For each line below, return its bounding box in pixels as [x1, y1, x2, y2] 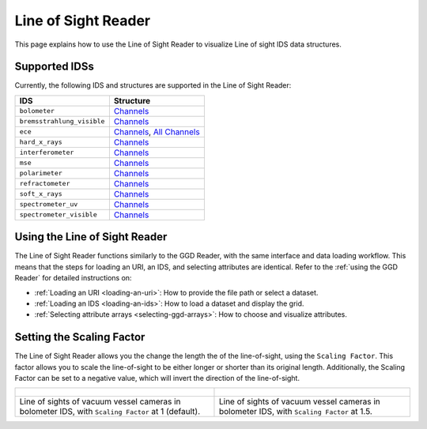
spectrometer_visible [19, 210, 98, 219]
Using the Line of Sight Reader [14, 230, 168, 244]
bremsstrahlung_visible [19, 117, 105, 126]
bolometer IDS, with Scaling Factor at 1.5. [218, 406, 373, 417]
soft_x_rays [19, 190, 62, 198]
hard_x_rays [19, 138, 62, 146]
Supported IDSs [14, 60, 94, 73]
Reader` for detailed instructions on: [14, 273, 132, 283]
